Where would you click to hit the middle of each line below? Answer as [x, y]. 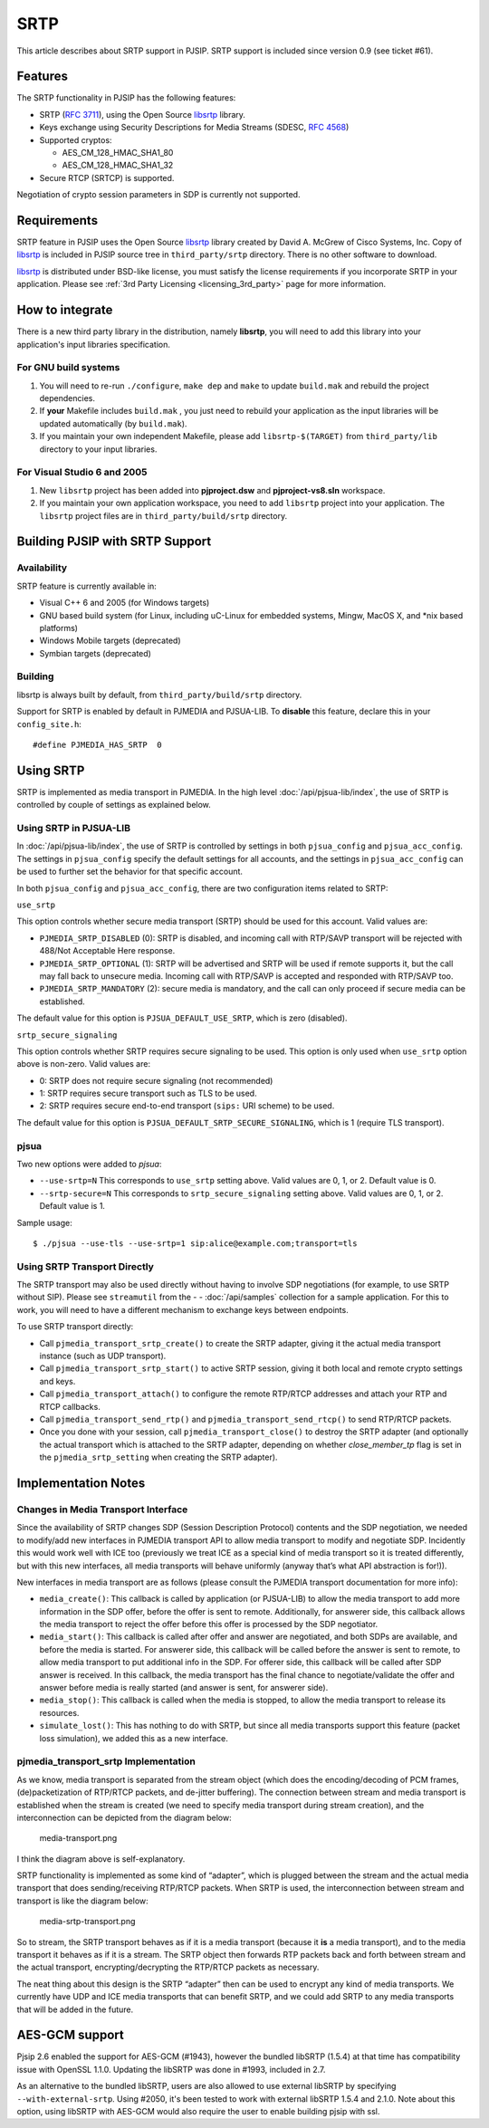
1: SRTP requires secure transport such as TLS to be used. [148, 1093]
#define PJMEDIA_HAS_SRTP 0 [97, 745]
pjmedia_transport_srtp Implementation [106, 1761]
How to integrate [65, 310]
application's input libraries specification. [94, 344]
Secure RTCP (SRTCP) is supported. [107, 177]
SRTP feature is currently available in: [87, 586]
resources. [59, 1712]
